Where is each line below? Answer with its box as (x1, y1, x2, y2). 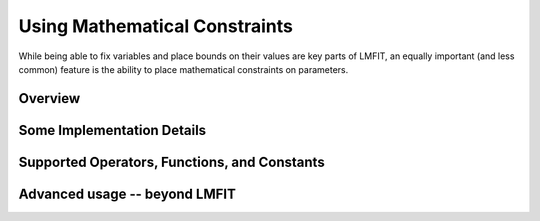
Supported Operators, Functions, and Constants (18, 153, 325, 170)
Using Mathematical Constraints (18, 15, 294, 37)
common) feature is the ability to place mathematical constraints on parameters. (18, 63, 349, 75)
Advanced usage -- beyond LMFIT (18, 185, 237, 202)
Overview (18, 90, 81, 107)
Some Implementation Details (18, 121, 207, 139)
